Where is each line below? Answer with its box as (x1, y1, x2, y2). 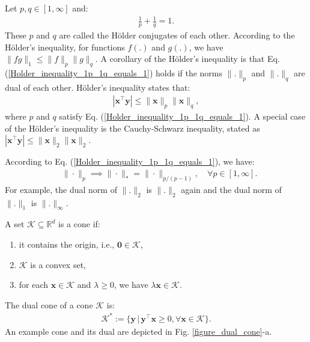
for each (19, 278, 49, 291)
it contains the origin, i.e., (19, 238, 115, 251)
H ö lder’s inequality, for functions (5, 40, 125, 53)
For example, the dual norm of (5, 183, 117, 195)
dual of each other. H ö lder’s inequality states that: (5, 81, 190, 93)
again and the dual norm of (181, 183, 282, 195)
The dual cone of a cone (5, 298, 93, 311)
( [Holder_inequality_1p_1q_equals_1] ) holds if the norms (5, 66, 223, 79)
